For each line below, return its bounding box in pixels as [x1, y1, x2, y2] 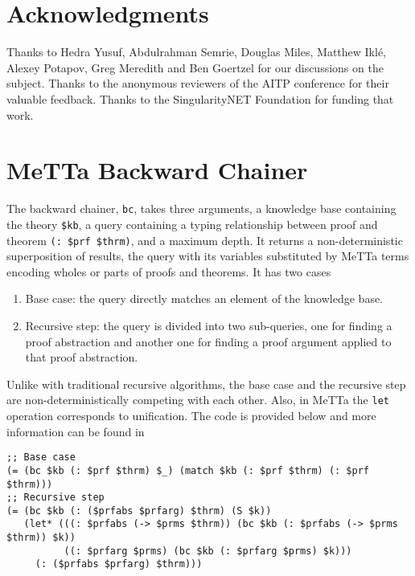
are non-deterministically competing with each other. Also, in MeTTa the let [6, 391, 389, 408]
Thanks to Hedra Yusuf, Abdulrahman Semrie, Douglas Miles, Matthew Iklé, [6, 43, 386, 60]
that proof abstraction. [25, 349, 138, 366]
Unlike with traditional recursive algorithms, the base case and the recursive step [6, 375, 406, 392]
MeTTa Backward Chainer [6, 153, 308, 186]
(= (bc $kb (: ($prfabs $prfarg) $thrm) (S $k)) [6, 505, 272, 517]
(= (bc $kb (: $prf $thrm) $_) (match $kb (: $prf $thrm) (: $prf [6, 464, 370, 476]
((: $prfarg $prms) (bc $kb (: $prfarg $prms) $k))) [64, 545, 352, 557]
